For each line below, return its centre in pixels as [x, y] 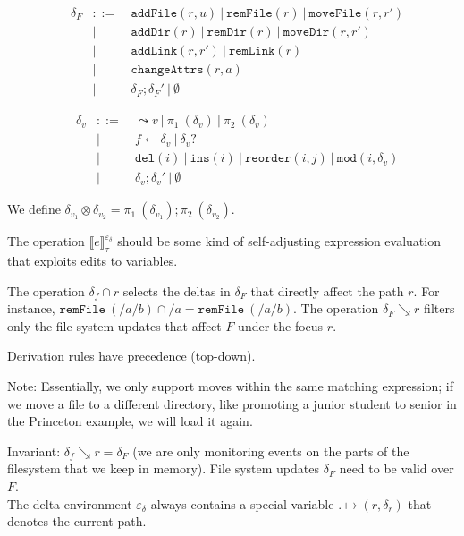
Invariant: [34, 451]
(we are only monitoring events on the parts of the [271, 451]
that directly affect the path [327, 290]
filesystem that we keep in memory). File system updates [164, 468]
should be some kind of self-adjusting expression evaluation [279, 241]
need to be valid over [397, 468]
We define [34, 209]
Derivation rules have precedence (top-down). [131, 356]
